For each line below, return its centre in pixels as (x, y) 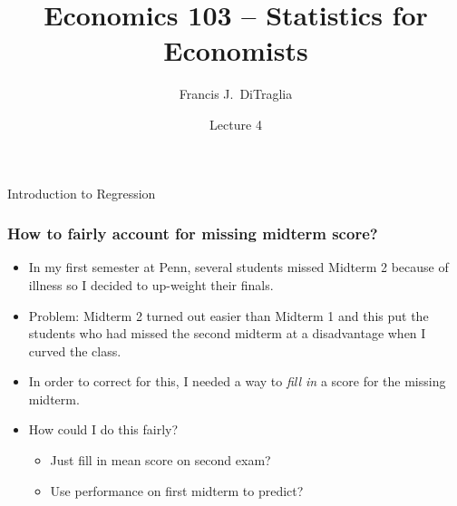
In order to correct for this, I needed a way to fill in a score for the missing (237, 381)
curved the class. (75, 350)
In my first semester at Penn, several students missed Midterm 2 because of (238, 267)
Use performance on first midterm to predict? (177, 490)
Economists (236, 50)
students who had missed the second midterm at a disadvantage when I (227, 333)
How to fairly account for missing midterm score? (193, 234)
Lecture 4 (236, 124)
